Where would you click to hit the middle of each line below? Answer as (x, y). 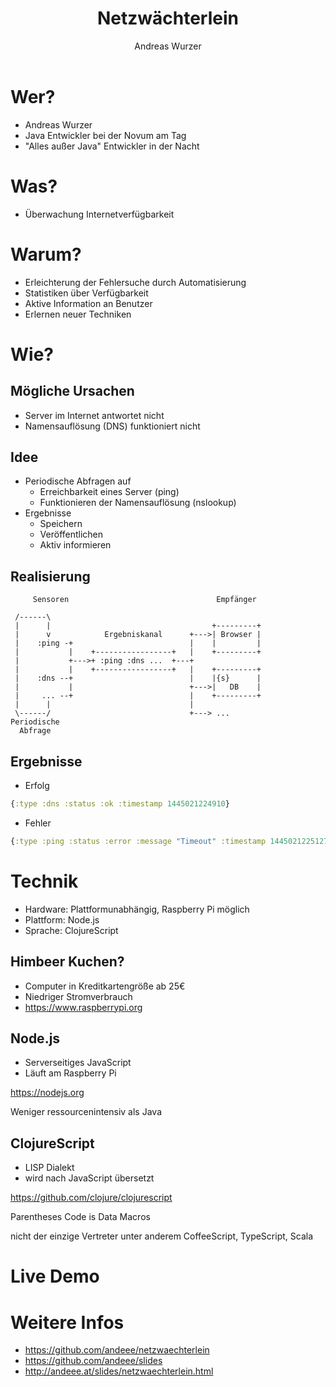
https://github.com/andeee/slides (93, 1361)
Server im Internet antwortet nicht (94, 415)
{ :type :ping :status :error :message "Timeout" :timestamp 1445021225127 (169, 841)
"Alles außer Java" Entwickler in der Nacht (112, 146)
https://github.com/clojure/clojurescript (91, 1198)
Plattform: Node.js (62, 919)
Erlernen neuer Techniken (78, 314)
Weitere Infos (67, 1322)
